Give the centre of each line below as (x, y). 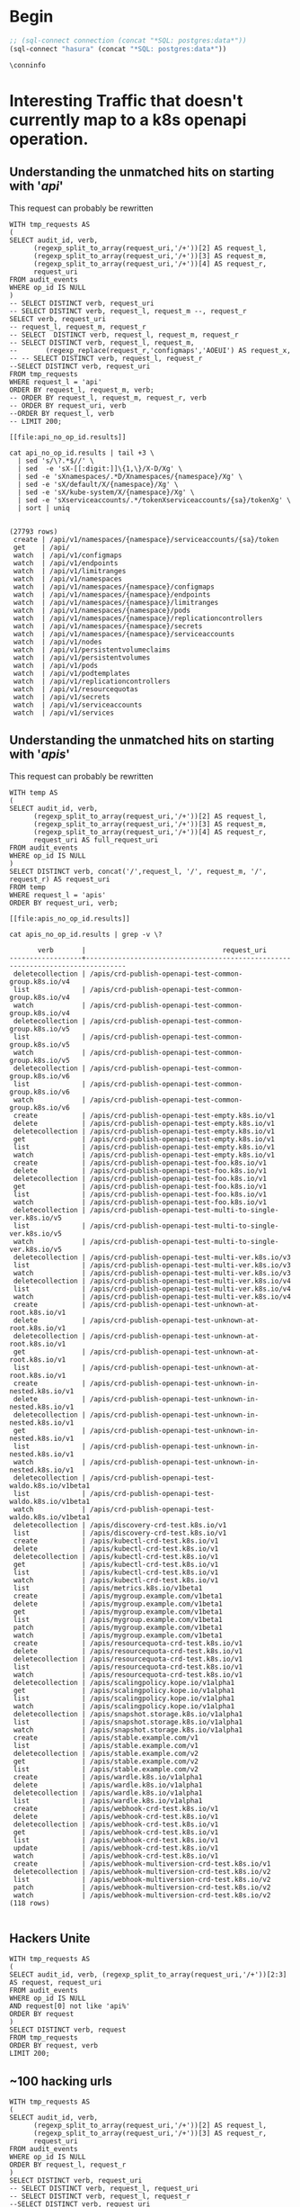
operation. (49, 139)
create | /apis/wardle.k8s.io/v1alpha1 (108, 1777)
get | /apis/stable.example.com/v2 (106, 1761)
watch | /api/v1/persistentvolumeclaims (92, 650)
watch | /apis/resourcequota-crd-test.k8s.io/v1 (128, 1675)
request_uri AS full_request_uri (96, 840)
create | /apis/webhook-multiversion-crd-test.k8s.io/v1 (142, 1864)
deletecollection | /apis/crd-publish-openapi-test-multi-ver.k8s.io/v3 (152, 1257)
